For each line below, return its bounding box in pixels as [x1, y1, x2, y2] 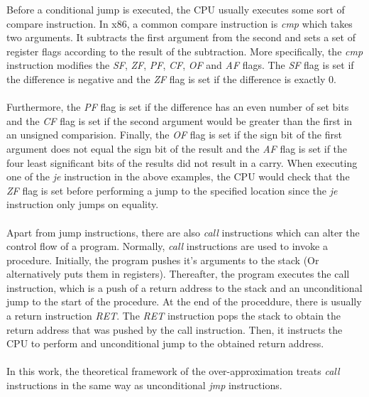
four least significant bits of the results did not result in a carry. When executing [6, 155, 358, 170]
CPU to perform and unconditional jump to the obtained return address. [6, 336, 324, 351]
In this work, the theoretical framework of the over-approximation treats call [6, 364, 340, 379]
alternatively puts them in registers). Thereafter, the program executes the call [6, 266, 350, 281]
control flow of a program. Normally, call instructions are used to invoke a [6, 239, 328, 254]
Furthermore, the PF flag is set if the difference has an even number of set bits [6, 99, 349, 114]
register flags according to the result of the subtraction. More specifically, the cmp [6, 43, 363, 58]
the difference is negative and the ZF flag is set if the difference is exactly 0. [6, 71, 336, 86]
